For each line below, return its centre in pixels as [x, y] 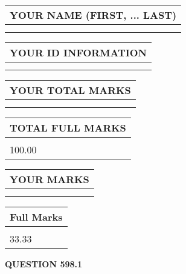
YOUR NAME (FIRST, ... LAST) [93, 15]
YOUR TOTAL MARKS [70, 90]
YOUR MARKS [50, 179]
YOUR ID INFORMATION [78, 52]
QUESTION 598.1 [44, 264]
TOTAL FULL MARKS [68, 128]
